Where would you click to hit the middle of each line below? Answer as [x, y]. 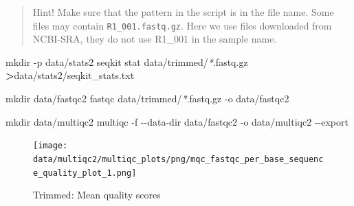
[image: [51, 146]
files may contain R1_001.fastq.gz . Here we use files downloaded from [182, 25]
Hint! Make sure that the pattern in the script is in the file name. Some [183, 12]
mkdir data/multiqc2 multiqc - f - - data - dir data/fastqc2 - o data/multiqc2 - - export [177, 121]
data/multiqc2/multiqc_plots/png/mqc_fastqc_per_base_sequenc [178, 159]
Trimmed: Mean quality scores [97, 195]
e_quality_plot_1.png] [85, 173]
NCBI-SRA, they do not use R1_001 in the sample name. [155, 39]
